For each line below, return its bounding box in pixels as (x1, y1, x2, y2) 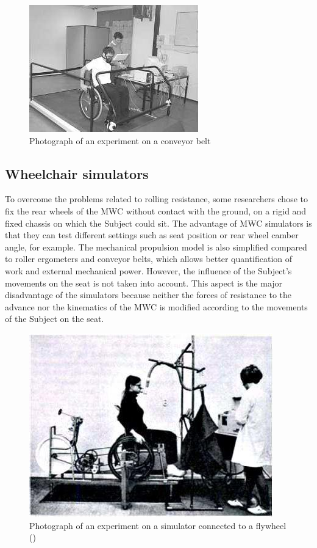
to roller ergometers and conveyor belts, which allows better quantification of (5, 252, 293, 265)
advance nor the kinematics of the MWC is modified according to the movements (5, 300, 308, 313)
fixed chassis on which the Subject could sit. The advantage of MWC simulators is (5, 216, 312, 229)
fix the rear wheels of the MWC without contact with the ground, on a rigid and (5, 204, 307, 217)
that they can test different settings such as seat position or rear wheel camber (5, 228, 299, 241)
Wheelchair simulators (5, 164, 149, 183)
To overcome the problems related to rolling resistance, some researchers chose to (5, 192, 308, 205)
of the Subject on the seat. (5, 312, 104, 325)
